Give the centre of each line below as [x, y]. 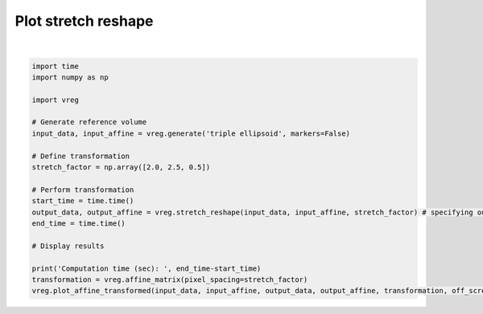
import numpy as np [70, 77]
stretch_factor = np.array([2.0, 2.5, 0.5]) [121, 167]
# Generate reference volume [89, 122]
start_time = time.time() [83, 201]
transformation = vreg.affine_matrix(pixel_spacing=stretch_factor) [170, 279]
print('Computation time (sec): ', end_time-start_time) [147, 268]
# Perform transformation [83, 190]
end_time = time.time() [79, 224]
